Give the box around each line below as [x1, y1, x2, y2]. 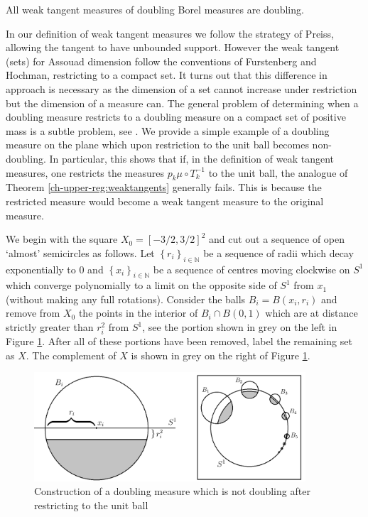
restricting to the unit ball [34, 497, 148, 512]
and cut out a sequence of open [208, 232, 345, 246]
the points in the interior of [78, 305, 198, 320]
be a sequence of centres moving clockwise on [153, 261, 350, 276]
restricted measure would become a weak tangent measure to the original [6, 193, 324, 208]
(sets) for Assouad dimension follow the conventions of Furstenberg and [6, 53, 317, 68]
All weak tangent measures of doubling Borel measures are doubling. [6, 2, 304, 16]
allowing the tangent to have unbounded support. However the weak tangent [6, 40, 340, 55]
